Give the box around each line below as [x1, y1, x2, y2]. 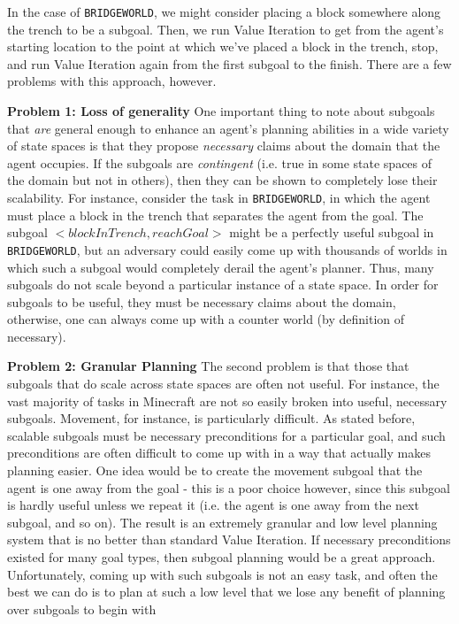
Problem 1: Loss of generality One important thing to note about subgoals [7, 102, 435, 120]
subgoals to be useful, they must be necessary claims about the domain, [7, 292, 396, 311]
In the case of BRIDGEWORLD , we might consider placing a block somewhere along [7, 3, 441, 20]
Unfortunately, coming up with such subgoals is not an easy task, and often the [7, 565, 438, 583]
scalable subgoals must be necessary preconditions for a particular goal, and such [7, 426, 446, 444]
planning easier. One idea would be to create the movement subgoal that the [7, 461, 423, 480]
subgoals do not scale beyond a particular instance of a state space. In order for [7, 275, 439, 294]
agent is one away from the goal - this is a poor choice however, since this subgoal [7, 478, 451, 497]
